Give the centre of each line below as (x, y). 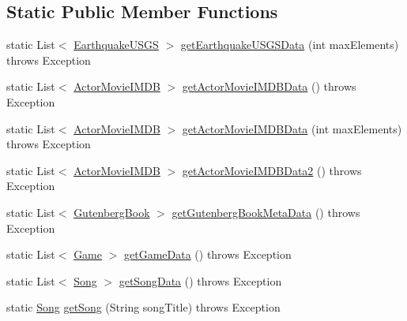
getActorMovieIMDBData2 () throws (272, 170)
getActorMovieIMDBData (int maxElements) (292, 128)
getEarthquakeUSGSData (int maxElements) (290, 45)
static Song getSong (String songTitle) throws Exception (143, 307)
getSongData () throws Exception (200, 280)
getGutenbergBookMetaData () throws (266, 212)
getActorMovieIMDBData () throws (269, 86)
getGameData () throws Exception (208, 254)
